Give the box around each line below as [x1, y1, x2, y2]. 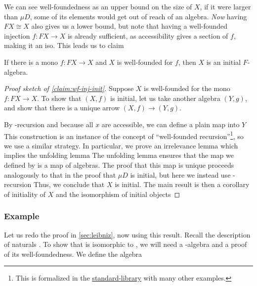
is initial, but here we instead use [130, 169, 231, 180]
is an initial [206, 56, 241, 67]
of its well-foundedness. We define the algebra [4, 248, 142, 259]
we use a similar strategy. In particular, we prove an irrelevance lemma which [4, 140, 238, 150]
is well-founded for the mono [144, 83, 230, 94]
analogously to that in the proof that [4, 169, 116, 180]
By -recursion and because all [4, 119, 93, 129]
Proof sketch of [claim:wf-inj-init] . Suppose [4, 83, 134, 94]
